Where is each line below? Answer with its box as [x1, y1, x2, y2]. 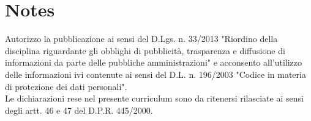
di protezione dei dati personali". [5, 80, 127, 92]
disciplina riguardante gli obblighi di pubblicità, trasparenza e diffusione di [5, 44, 285, 57]
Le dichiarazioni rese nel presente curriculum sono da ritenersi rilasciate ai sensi [5, 92, 304, 105]
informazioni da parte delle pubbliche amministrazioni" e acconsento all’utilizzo [5, 56, 302, 69]
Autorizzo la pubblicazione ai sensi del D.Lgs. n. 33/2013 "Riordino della [5, 32, 278, 45]
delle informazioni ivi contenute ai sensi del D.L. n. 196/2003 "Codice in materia [5, 67, 306, 80]
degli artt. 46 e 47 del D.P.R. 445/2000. [5, 103, 153, 116]
